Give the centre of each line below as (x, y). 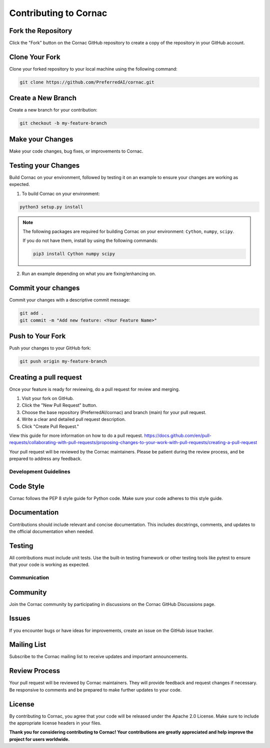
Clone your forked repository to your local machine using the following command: (93, 69)
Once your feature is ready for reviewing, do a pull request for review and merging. (94, 389)
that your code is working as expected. (49, 564)
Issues (20, 618)
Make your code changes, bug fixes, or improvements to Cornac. (76, 151)
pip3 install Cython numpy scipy (74, 254)
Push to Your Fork (37, 336)
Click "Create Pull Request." (50, 426)
